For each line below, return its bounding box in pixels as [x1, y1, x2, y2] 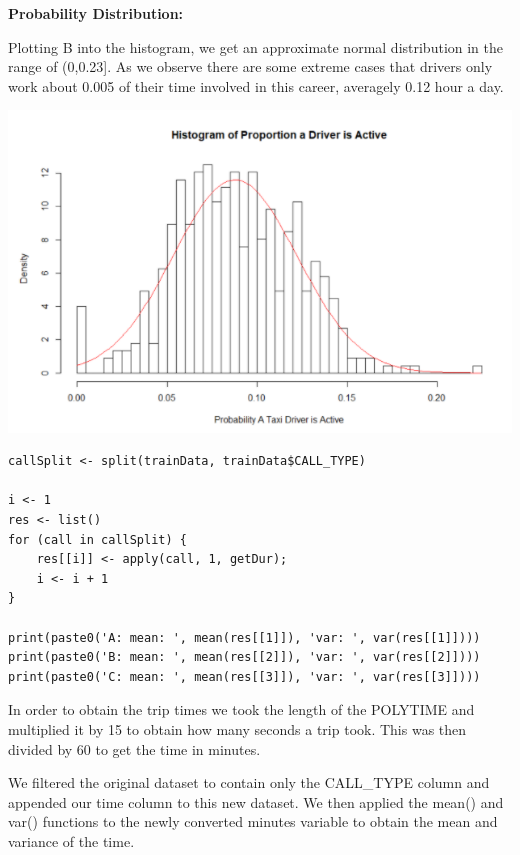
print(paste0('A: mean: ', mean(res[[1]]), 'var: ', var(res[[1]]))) [8, 630, 481, 645]
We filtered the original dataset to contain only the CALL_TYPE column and [8, 772, 490, 793]
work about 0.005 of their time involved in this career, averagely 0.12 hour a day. [8, 75, 504, 96]
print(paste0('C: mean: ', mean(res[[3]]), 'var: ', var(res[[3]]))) [8, 669, 481, 684]
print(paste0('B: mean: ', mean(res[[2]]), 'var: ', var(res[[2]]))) [8, 650, 481, 665]
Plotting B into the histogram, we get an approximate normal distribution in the [8, 36, 504, 57]
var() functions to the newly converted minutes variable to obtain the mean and [8, 811, 498, 832]
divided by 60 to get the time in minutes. [8, 738, 261, 759]
